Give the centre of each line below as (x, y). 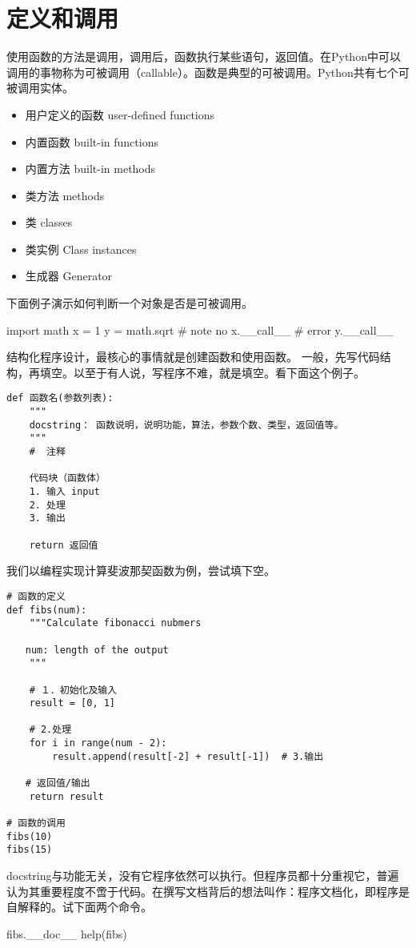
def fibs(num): (47, 610)
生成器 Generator (69, 276)
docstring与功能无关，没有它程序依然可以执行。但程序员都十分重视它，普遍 (203, 876)
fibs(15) (30, 850)
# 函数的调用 (36, 823)
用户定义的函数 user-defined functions (120, 114)
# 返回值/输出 (58, 783)
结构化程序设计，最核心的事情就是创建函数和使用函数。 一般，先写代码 (193, 357)
